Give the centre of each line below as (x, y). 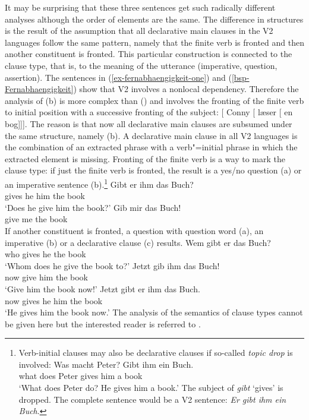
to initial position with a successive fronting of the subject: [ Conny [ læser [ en (149, 112)
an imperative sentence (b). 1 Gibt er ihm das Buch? (99, 183)
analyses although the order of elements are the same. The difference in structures (154, 19)
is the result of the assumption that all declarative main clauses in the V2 (139, 31)
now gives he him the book (54, 300)
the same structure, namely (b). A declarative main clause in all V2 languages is (151, 135)
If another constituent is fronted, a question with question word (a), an (134, 230)
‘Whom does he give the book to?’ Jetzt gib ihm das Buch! (112, 265)
